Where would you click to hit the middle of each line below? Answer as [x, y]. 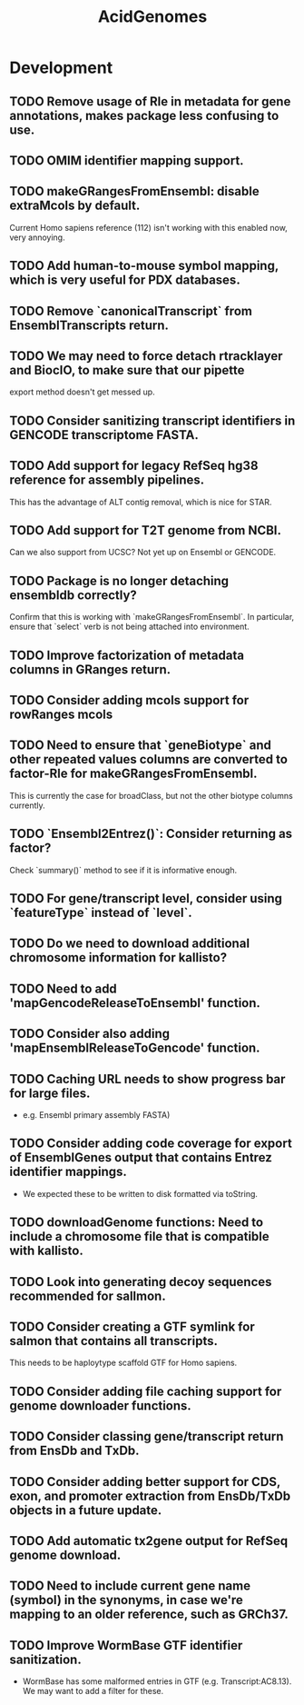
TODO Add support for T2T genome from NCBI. [146, 530]
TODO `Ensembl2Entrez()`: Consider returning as [151, 834]
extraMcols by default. [75, 206]
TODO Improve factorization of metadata [127, 655]
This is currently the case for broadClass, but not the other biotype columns [151, 795]
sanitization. [45, 1659]
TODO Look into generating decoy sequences [141, 1282]
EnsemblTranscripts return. [89, 325]
